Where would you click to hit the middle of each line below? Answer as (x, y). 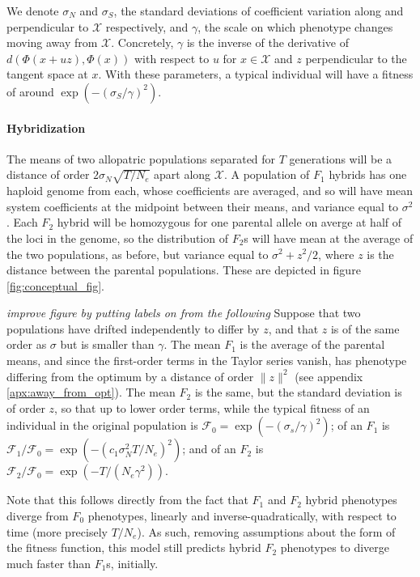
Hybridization (46, 127)
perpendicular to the (356, 58)
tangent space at (47, 74)
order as (27, 344)
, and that (293, 328)
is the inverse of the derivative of (268, 42)
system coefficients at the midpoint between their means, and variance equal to (203, 206)
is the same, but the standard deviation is (298, 392)
